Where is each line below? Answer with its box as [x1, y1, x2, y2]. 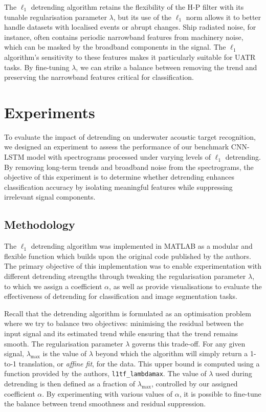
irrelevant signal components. [4, 191, 96, 202]
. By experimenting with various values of [42, 388, 173, 399]
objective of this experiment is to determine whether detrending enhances [4, 171, 234, 182]
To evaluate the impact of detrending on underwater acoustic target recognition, [4, 131, 256, 142]
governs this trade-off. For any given [131, 338, 246, 349]
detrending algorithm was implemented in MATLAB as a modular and [31, 241, 253, 251]
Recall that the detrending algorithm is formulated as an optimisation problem [4, 308, 251, 318]
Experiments [4, 101, 95, 122]
